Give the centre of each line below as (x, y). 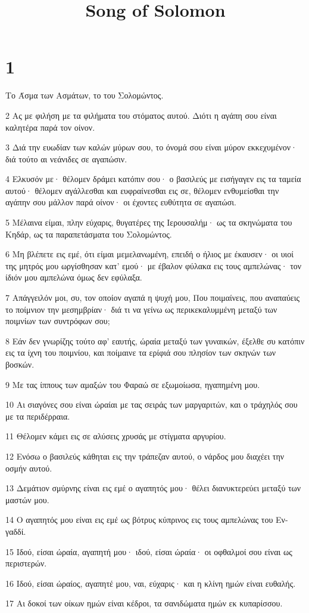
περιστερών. (26, 563)
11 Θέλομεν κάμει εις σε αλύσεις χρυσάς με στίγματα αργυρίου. (116, 436)
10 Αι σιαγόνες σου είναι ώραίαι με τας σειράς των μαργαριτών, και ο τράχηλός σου (152, 404)
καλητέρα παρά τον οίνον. (50, 127)
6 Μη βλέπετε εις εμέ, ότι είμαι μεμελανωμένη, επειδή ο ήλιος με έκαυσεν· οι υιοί (150, 254)
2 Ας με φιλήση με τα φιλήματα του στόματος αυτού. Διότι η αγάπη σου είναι (141, 115)
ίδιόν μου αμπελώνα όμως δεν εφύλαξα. (74, 277)
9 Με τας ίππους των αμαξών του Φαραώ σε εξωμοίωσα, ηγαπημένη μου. (133, 384)
